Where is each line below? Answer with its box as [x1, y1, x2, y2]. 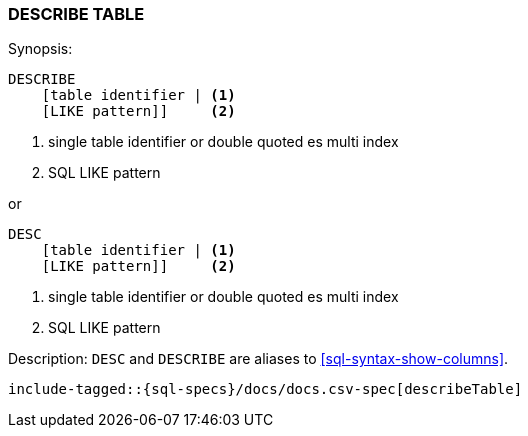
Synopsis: [8, 40, 73, 58]
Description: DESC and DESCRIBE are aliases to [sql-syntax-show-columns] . [8, 350, 509, 368]
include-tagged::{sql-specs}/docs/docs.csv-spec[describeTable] [8, 381, 523, 398]
